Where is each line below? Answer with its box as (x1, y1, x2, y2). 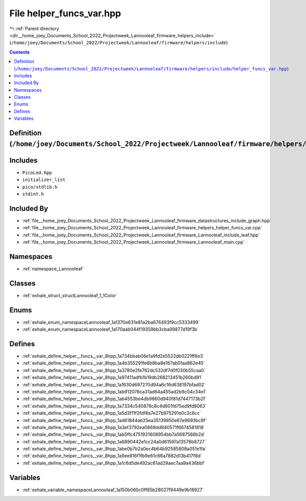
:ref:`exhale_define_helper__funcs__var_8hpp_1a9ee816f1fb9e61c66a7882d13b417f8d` (22, 453, 202, 459)
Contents (9, 49, 30, 55)
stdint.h (22, 191, 44, 197)
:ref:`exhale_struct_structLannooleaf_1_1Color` (22, 292, 118, 298)
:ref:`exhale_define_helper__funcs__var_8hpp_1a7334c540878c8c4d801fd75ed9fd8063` (22, 403, 207, 409)
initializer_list (22, 177, 66, 183)
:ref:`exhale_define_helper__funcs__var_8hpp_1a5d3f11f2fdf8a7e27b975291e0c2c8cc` (22, 410, 201, 416)
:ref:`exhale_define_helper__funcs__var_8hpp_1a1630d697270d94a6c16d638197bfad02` (22, 381, 206, 387)
